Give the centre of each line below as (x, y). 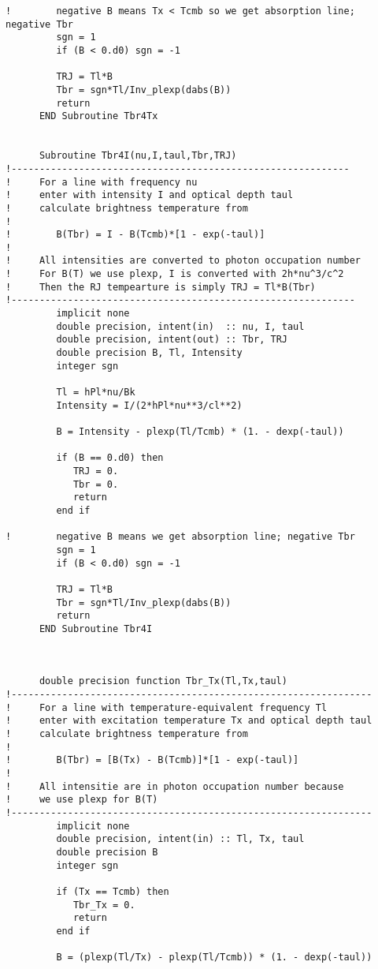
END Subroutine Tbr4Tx (98, 116)
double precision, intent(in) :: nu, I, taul (180, 326)
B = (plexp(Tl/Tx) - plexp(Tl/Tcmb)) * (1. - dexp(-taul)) (214, 958)
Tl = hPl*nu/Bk (96, 393)
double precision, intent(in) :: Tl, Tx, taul (180, 839)
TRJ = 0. (96, 471)
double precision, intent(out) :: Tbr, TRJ (172, 340)
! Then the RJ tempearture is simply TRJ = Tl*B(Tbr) (161, 287)
